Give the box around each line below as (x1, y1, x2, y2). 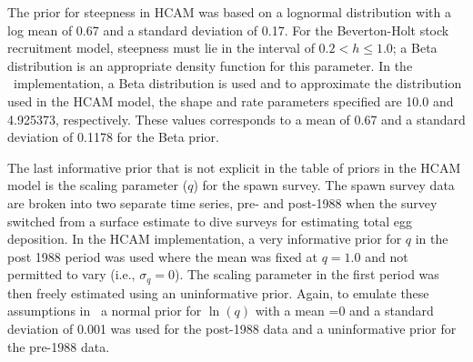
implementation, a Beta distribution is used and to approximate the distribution (13, 74, 462, 93)
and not (365, 246, 408, 266)
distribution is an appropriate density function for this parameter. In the (7, 55, 413, 75)
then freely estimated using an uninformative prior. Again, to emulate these (7, 283, 429, 302)
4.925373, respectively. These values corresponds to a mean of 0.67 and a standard (7, 109, 466, 128)
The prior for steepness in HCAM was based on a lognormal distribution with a (7, 3, 451, 21)
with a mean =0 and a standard (255, 301, 434, 320)
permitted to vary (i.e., (7, 265, 136, 284)
